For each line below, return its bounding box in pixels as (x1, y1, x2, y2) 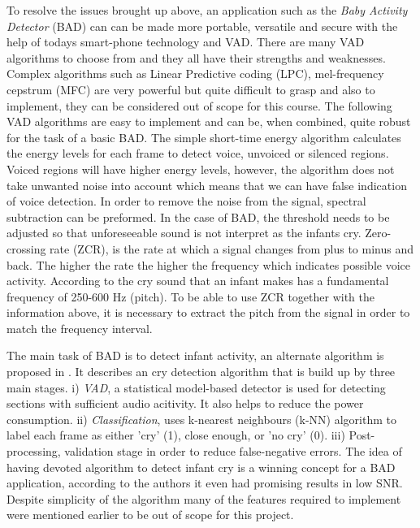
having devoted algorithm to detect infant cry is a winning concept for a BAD (6, 458, 396, 475)
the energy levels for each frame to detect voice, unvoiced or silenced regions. (6, 145, 389, 162)
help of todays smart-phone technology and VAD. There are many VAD (6, 33, 365, 50)
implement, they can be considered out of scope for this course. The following (6, 97, 392, 114)
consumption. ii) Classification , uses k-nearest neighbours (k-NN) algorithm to (6, 410, 396, 427)
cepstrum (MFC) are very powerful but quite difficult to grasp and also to (6, 80, 375, 97)
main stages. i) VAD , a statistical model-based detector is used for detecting (6, 379, 386, 396)
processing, (6, 443, 61, 460)
